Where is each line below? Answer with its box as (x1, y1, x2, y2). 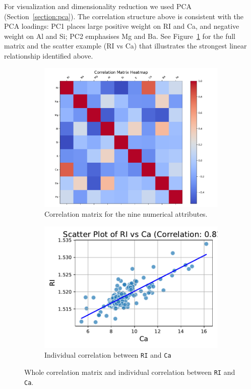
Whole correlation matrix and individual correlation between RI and (24, 366, 235, 377)
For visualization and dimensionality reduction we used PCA (4, 1, 192, 11)
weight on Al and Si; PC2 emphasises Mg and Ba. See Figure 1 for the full (4, 30, 236, 41)
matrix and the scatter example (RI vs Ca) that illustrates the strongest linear (4, 40, 247, 51)
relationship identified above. (4, 50, 93, 61)
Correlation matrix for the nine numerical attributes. (44, 209, 208, 219)
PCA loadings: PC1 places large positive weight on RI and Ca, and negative (4, 21, 239, 31)
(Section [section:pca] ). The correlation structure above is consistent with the (4, 11, 243, 21)
